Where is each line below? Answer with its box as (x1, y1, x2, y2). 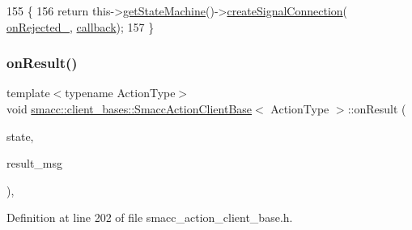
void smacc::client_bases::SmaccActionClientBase (6, 100, 253, 117)
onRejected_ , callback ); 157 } (6, 18, 155, 35)
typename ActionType (65, 84, 176, 101)
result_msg (6, 155, 63, 172)
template (6, 84, 50, 101)
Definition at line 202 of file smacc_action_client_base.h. (6, 209, 293, 226)
